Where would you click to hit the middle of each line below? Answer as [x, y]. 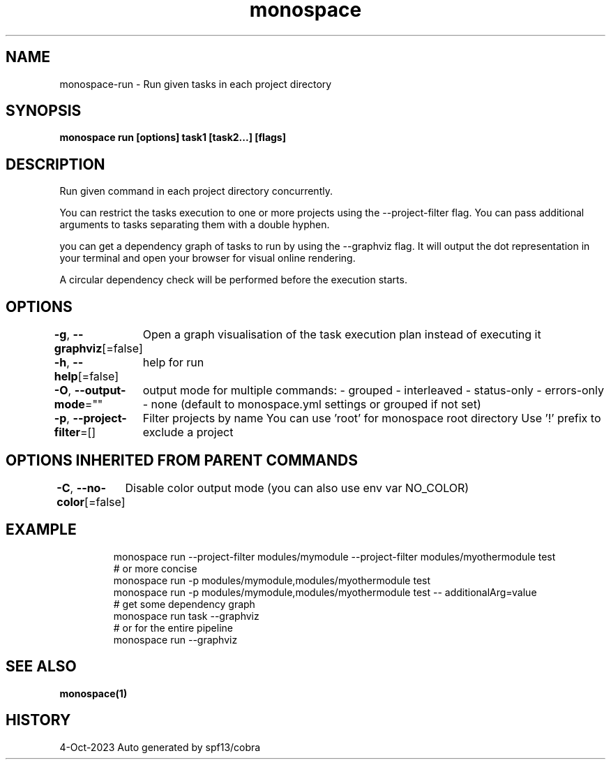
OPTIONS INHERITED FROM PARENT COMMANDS [182, 460]
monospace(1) [93, 693]
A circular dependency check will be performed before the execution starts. [233, 280]
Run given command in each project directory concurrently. [196, 191]
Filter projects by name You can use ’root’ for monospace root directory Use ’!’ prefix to [372, 418]
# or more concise [155, 568]
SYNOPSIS [44, 111]
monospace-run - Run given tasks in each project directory [196, 84]
